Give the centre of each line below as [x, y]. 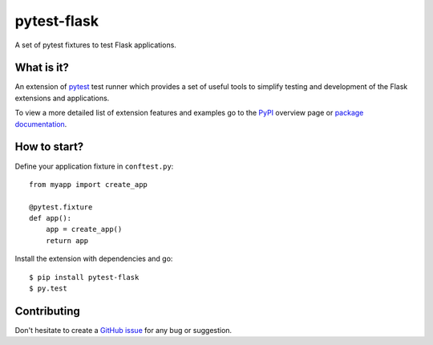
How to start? [49, 147]
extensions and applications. [62, 98]
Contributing [47, 311]
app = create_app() [84, 229]
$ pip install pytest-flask [84, 277]
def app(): [51, 218]
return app [67, 240]
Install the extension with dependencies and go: [94, 259]
